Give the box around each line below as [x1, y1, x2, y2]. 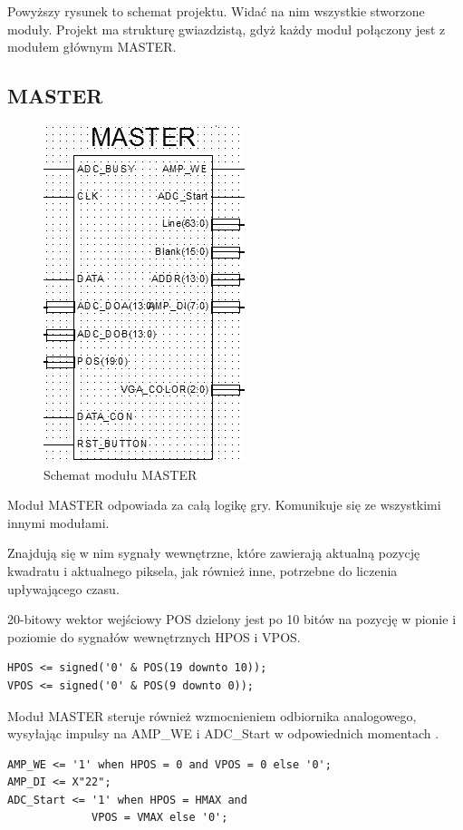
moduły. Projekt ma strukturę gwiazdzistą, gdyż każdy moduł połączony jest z [7, 19, 446, 38]
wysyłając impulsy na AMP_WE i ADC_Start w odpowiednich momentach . [7, 724, 439, 743]
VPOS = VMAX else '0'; [92, 811, 228, 825]
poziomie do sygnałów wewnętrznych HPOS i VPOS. [7, 627, 301, 646]
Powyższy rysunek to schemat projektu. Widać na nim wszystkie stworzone [7, 2, 425, 20]
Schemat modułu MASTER [43, 464, 198, 483]
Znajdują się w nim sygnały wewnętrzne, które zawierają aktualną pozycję [7, 543, 420, 562]
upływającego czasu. [7, 579, 120, 598]
